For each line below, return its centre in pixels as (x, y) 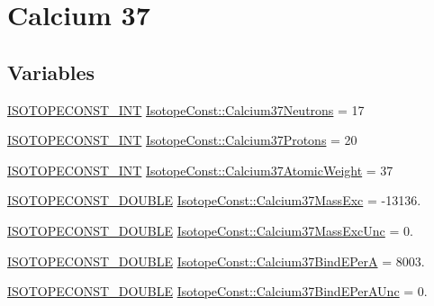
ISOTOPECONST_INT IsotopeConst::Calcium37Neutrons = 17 (186, 109)
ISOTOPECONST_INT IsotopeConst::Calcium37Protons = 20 (182, 140)
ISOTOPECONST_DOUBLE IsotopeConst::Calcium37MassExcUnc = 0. (210, 230)
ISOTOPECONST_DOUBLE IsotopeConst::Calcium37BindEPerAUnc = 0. (217, 291)
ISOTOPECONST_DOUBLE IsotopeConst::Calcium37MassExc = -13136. (214, 200)
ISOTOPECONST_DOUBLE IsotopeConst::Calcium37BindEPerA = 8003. (216, 261)
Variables (51, 72)
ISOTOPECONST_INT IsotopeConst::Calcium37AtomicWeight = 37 (200, 170)
